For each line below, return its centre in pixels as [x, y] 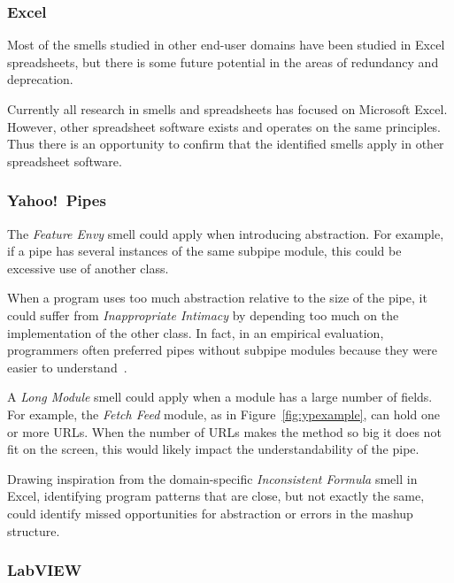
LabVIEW [45, 570]
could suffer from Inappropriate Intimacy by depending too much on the [203, 315]
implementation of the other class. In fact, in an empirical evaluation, [196, 332]
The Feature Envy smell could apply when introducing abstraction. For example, [226, 233]
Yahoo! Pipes [57, 200]
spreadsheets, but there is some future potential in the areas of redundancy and [223, 61]
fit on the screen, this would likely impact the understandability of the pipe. [213, 449]
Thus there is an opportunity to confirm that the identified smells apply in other [226, 144]
